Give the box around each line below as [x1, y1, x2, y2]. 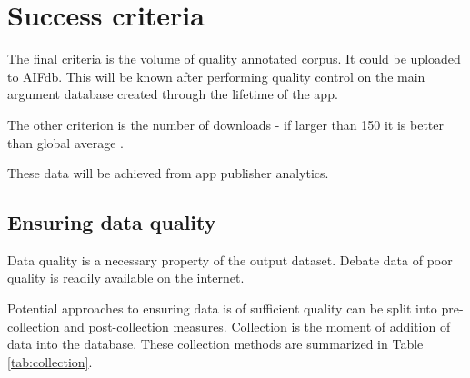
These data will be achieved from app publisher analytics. [7, 164, 329, 183]
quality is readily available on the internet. [7, 268, 245, 287]
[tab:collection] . [7, 352, 93, 371]
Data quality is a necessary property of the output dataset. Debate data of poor [7, 250, 453, 269]
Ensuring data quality [7, 208, 216, 236]
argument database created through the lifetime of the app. [7, 85, 338, 104]
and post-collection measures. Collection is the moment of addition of [64, 316, 451, 335]
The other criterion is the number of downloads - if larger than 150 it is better [7, 114, 445, 134]
